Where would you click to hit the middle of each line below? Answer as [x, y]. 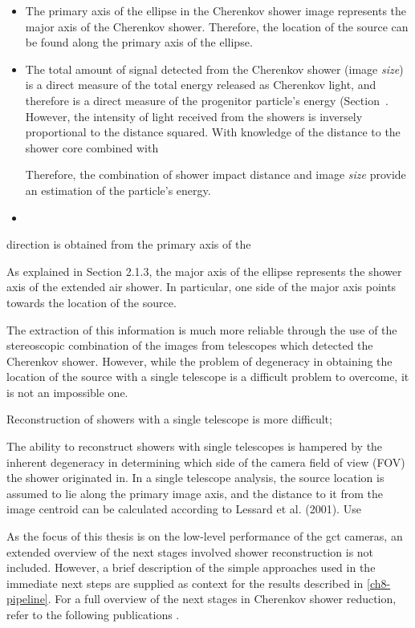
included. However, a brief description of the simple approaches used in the [191, 567]
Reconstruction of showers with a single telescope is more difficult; [169, 419]
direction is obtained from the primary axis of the [129, 244]
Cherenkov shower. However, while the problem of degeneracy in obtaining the [199, 361]
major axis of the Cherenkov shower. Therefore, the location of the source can [217, 26]
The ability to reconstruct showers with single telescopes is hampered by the [195, 446]
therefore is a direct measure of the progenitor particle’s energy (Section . [207, 100]
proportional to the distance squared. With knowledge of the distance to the [213, 132]
